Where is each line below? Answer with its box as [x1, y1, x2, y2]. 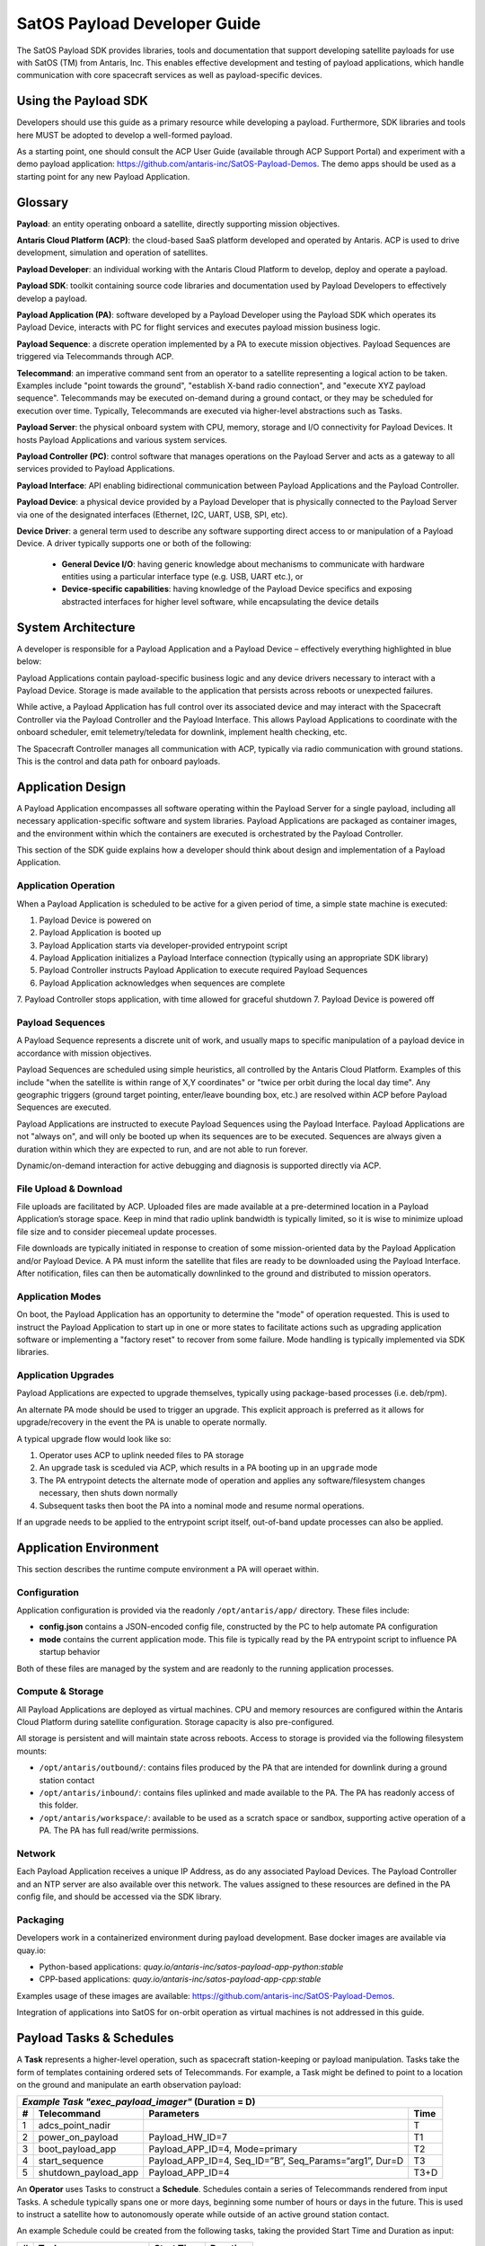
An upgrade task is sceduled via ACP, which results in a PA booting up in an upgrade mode [39, 1463, 378, 1473]
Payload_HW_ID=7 [148, 2131, 228, 2144]
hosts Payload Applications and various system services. [16, 434, 228, 445]
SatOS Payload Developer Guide [16, 13, 261, 33]
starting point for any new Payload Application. [16, 171, 190, 181]
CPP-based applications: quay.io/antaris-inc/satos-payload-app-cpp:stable [39, 1974, 322, 1985]
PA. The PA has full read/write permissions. [39, 1825, 199, 1836]
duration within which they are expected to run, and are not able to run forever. [16, 1144, 309, 1154]
